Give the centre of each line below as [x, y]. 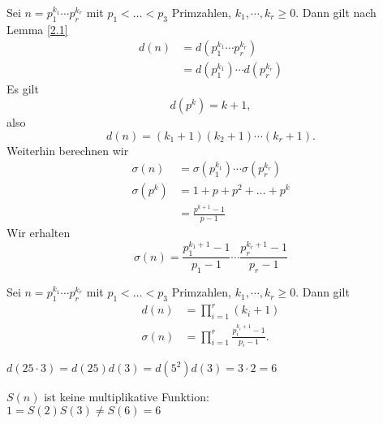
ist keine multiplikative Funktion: [127, 397]
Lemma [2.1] [37, 29]
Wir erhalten [39, 233]
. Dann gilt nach [336, 12]
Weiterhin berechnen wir [68, 150]
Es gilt [23, 89]
